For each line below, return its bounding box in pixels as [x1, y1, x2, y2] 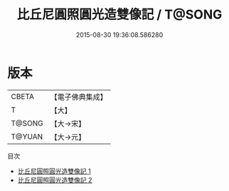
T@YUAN [11, 131, 43, 141]
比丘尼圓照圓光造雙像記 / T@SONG [16, 6, 223, 23]
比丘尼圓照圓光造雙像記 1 [17, 167, 91, 175]
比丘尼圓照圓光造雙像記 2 [17, 175, 92, 184]
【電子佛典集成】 [50, 92, 108, 102]
